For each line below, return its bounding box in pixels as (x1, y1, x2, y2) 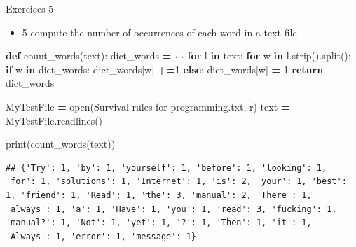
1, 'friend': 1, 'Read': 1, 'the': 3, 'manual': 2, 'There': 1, (6, 190, 312, 200)
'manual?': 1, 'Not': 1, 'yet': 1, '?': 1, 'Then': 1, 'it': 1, (6, 218, 312, 228)
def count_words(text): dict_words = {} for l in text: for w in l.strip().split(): (6, 48, 351, 63)
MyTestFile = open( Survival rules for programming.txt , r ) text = (6, 99, 290, 113)
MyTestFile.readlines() (6, 113, 103, 127)
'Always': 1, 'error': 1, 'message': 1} (6, 231, 197, 241)
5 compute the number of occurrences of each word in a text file (22, 24, 297, 39)
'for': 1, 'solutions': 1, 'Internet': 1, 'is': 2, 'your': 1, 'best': (6, 176, 347, 187)
